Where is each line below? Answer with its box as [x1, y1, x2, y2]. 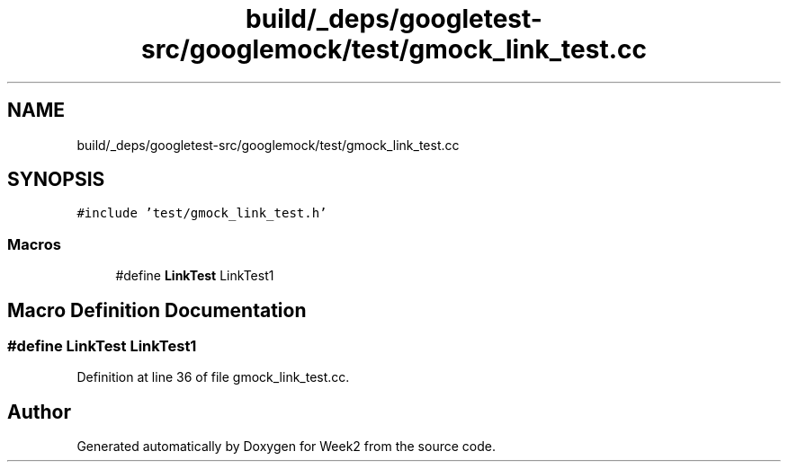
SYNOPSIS [7, 168, 105, 191]
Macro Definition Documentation [7, 298, 307, 322]
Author [7, 400, 71, 423]
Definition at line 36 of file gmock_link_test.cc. [76, 369, 350, 385]
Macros [7, 234, 61, 253]
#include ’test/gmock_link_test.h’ [76, 206, 327, 221]
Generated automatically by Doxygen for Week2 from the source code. [76, 438, 496, 455]
